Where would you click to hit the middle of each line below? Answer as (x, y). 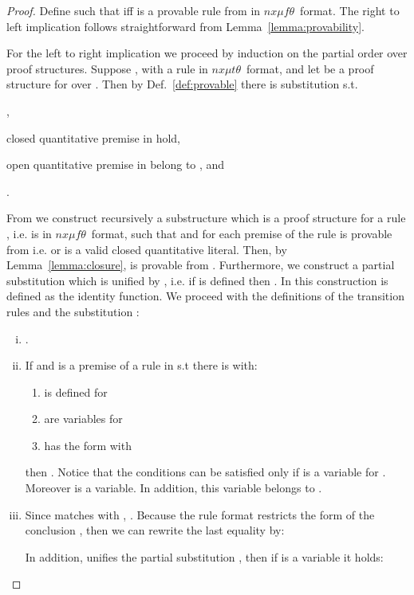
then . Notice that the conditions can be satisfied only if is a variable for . (205, 472)
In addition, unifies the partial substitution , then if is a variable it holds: (204, 556)
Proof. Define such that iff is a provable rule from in (134, 10)
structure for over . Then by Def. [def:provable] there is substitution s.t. (182, 84)
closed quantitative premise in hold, (93, 137)
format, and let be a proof (310, 68)
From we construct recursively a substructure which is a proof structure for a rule (206, 218)
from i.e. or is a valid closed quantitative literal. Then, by (147, 249)
